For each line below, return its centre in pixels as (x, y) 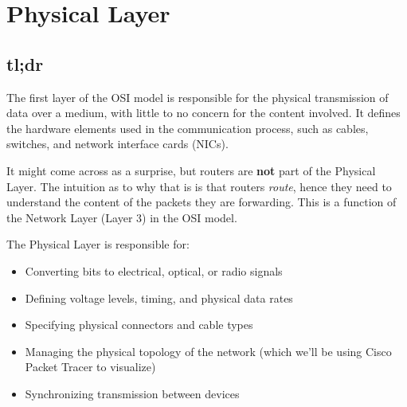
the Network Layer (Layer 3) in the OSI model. (122, 217)
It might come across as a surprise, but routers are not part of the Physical (191, 170)
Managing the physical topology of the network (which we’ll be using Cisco (208, 351)
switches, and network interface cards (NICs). (117, 144)
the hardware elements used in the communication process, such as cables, (188, 128)
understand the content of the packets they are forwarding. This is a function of (202, 202)
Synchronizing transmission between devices (132, 393)
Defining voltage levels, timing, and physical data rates (159, 297)
